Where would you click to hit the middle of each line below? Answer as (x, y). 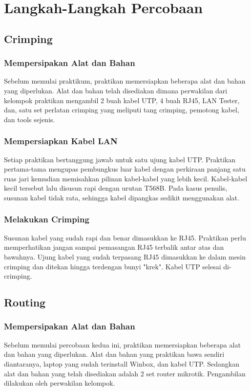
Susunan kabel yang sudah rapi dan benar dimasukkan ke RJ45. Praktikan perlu (125, 237)
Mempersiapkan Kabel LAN (61, 141)
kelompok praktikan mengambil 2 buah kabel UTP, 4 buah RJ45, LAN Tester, (122, 100)
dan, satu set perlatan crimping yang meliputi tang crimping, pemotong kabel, (122, 110)
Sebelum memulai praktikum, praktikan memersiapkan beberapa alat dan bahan (125, 81)
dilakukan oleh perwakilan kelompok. (60, 383)
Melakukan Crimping (47, 219)
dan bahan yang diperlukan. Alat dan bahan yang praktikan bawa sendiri (114, 354)
